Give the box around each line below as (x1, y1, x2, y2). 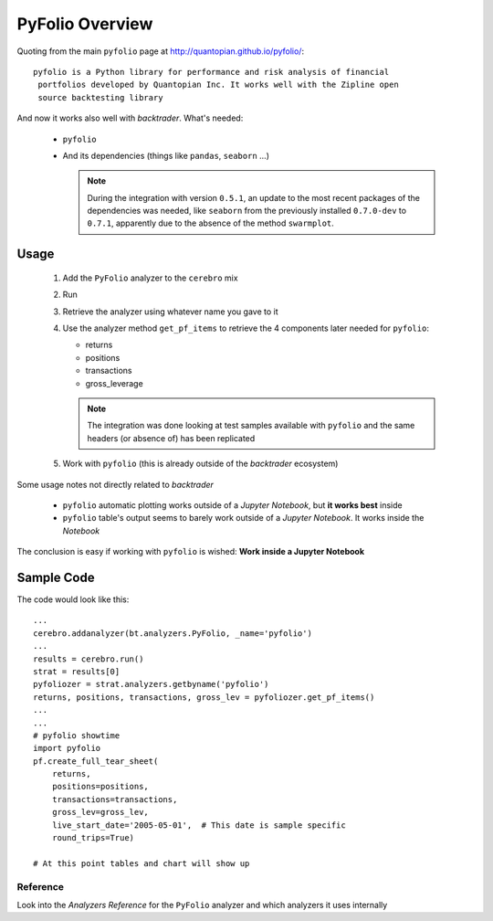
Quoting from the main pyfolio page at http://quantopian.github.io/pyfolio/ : (16, 46, 305, 57)
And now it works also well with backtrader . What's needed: (16, 112, 244, 123)
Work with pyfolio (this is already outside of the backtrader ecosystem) (62, 458, 339, 470)
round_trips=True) (51, 832, 135, 843)
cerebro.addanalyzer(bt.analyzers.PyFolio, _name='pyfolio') (33, 628, 312, 639)
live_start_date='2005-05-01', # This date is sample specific (51, 820, 346, 831)
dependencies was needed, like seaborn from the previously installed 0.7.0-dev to (87, 206, 406, 217)
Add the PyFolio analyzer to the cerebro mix (62, 272, 238, 283)
